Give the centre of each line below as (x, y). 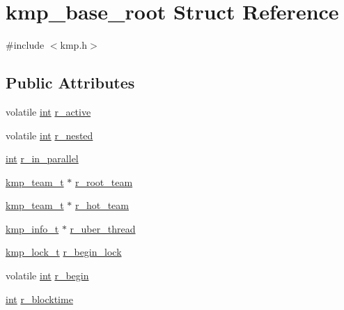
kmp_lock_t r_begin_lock (64, 252)
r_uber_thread (103, 228)
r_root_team (104, 181)
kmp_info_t (32, 228)
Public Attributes (70, 83)
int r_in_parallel (42, 158)
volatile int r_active (48, 111)
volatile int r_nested (49, 135)
